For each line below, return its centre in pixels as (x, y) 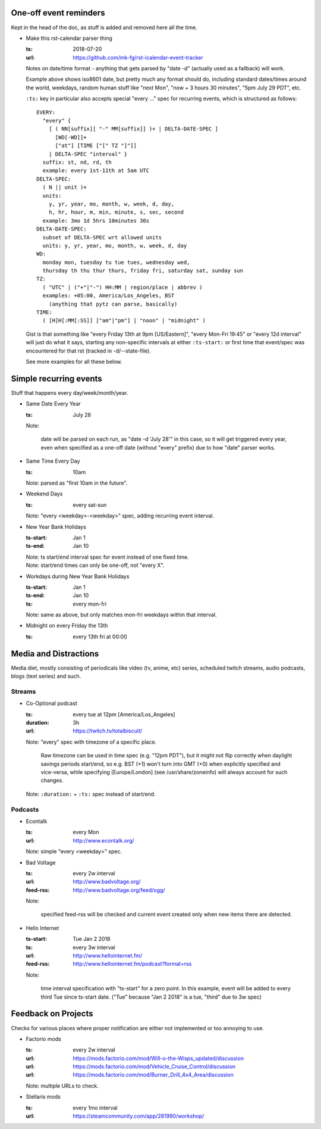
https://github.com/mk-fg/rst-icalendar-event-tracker (138, 57)
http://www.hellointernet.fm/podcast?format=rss (132, 964)
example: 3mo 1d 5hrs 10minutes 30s (96, 221)
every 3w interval (94, 947)
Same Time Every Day (53, 461)
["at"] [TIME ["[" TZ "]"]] (96, 146)
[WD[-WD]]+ (71, 137)
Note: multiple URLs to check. (62, 1086)
